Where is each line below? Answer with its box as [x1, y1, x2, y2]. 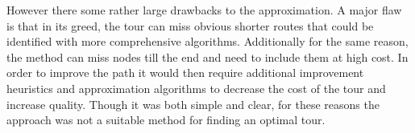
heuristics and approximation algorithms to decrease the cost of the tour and [6, 79, 386, 96]
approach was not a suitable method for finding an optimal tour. [6, 111, 326, 128]
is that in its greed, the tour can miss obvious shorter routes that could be [6, 17, 374, 34]
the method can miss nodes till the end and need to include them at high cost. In [6, 48, 409, 65]
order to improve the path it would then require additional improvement [6, 64, 364, 81]
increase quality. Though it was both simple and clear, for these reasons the [6, 95, 380, 112]
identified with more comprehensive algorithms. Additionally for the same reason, [6, 33, 409, 50]
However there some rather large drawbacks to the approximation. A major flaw [6, 2, 402, 18]
